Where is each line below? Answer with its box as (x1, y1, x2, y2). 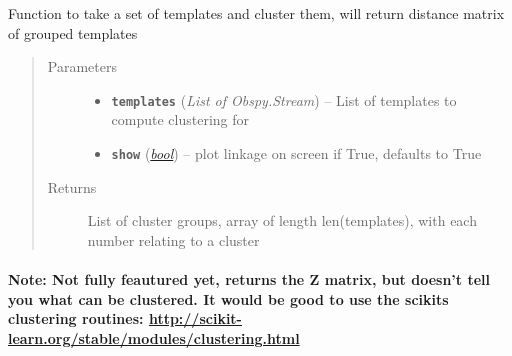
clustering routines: (8, 308, 144, 329)
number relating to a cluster (87, 229, 260, 250)
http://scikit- (148, 308, 242, 329)
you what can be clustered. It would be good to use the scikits (8, 288, 449, 309)
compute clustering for (111, 109, 250, 130)
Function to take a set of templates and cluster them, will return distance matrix (8, 3, 505, 23)
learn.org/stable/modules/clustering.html (8, 327, 300, 348)
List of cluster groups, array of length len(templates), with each (87, 210, 477, 231)
